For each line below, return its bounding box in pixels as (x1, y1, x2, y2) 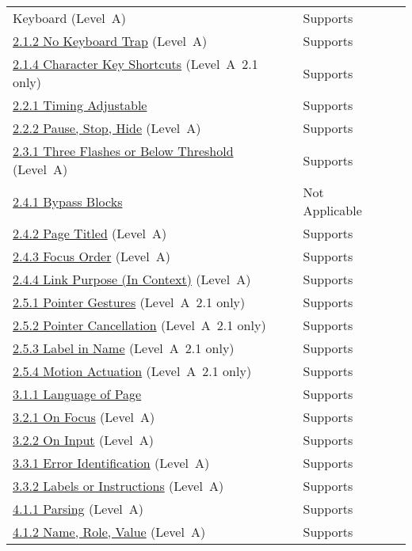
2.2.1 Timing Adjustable (13, 96, 147, 114)
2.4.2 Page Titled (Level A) (13, 224, 167, 242)
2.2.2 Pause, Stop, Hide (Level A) (13, 119, 201, 137)
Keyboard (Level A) (13, 9, 126, 27)
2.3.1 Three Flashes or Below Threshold (13, 142, 234, 160)
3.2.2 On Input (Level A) (13, 431, 154, 449)
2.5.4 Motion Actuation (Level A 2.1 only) (13, 362, 252, 380)
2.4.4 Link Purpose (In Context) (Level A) (13, 270, 251, 288)
